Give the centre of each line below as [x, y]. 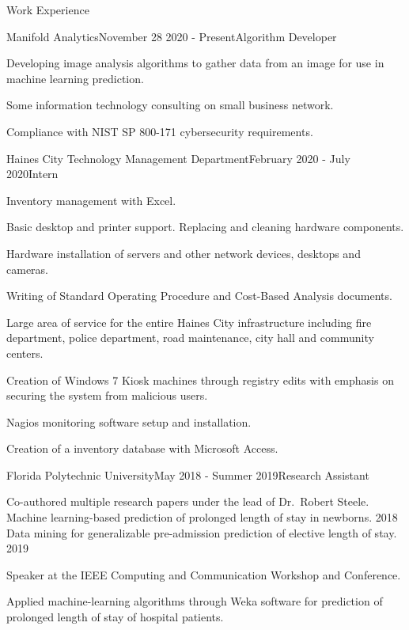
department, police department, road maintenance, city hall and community [190, 338]
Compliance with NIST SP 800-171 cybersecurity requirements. [160, 131]
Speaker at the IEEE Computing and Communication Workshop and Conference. [204, 574]
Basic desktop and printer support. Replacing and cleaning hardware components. [205, 227]
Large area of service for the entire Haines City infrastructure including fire [189, 322]
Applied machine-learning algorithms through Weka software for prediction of [195, 601]
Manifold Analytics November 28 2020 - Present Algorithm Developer [172, 36]
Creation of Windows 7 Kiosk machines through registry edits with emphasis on [200, 380]
